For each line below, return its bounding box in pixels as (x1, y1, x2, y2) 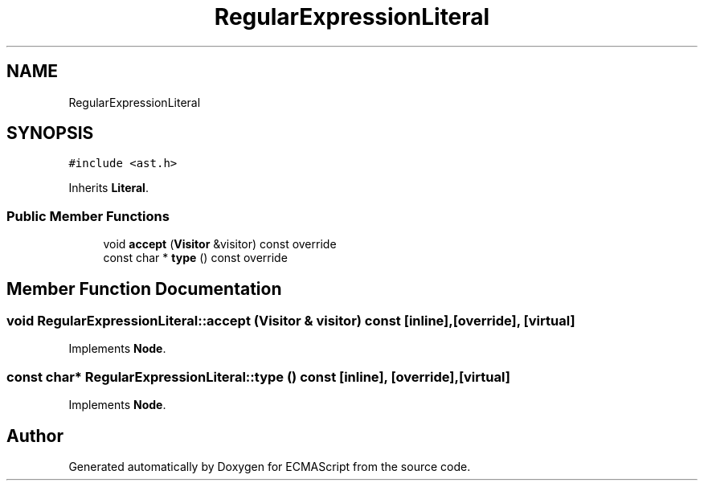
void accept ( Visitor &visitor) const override (103, 237, 337, 252)
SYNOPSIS (6, 123, 94, 144)
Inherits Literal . (68, 181, 149, 195)
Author (6, 425, 63, 446)
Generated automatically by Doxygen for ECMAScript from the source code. (68, 460, 471, 473)
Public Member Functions (6, 207, 170, 224)
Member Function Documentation (6, 278, 282, 299)
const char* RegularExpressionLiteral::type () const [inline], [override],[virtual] (6, 368, 510, 385)
